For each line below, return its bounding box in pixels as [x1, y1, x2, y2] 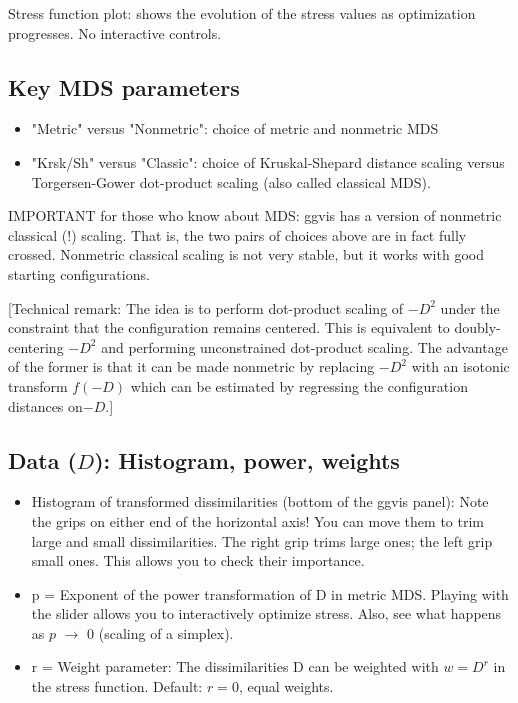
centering [8, 336, 64, 357]
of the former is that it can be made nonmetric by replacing [8, 356, 375, 377]
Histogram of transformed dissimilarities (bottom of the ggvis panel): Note [31, 491, 489, 512]
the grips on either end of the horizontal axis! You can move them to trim [31, 510, 484, 531]
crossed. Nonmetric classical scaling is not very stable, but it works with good [8, 244, 484, 265]
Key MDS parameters [8, 71, 240, 102]
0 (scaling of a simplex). [87, 622, 234, 643]
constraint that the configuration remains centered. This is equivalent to [8, 317, 450, 338]
